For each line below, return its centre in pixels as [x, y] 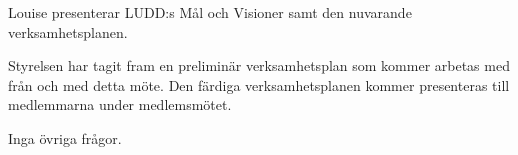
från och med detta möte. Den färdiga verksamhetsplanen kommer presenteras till [259, 84]
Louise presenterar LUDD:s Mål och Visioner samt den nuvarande [210, 12]
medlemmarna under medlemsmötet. [120, 104]
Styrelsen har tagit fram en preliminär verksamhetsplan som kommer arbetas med [259, 65]
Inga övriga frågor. [65, 137]
